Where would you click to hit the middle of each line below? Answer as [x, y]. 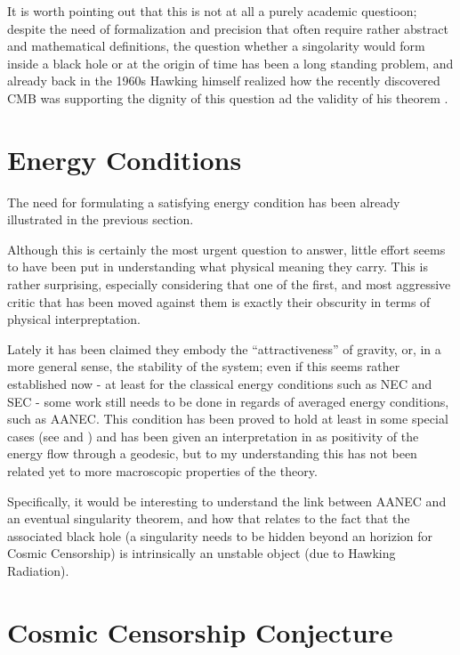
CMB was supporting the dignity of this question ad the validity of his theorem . [228, 97]
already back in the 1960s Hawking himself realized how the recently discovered [224, 81]
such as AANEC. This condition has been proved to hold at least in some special [228, 419]
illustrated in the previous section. [101, 219]
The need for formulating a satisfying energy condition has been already [204, 202]
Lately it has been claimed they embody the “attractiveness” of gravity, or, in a [224, 348]
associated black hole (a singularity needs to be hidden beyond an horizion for [220, 535]
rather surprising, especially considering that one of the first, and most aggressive [229, 284]
